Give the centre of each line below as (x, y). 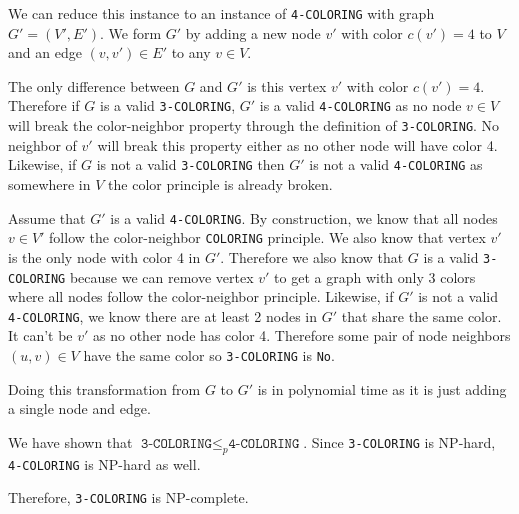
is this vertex (287, 85)
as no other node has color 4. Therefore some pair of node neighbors (302, 335)
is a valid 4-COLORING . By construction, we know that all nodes (304, 217)
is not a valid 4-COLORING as (396, 164)
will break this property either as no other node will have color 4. (297, 144)
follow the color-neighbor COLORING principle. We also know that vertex (267, 237)
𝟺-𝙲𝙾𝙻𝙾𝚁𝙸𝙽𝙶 (264, 443)
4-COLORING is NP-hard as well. (104, 463)
